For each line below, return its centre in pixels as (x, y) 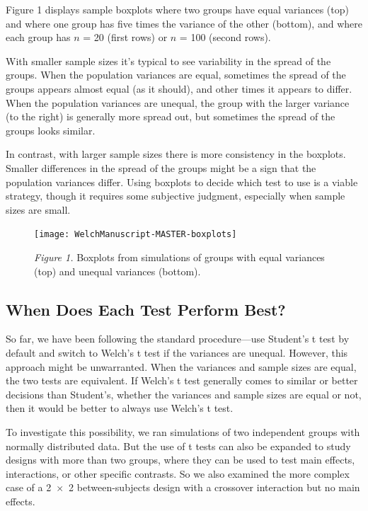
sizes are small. (38, 209)
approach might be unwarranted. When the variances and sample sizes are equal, (181, 366)
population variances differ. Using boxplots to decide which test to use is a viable (182, 182)
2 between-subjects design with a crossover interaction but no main (214, 487)
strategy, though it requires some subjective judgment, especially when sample (176, 196)
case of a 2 (29, 487)
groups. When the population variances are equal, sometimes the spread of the (176, 75)
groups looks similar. (51, 130)
